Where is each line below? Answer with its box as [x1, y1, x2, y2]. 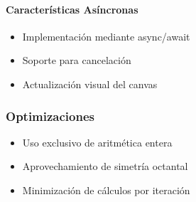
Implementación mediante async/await [22, 28, 190, 43]
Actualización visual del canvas [22, 76, 158, 91]
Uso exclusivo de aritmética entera [22, 134, 173, 149]
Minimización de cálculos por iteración [22, 182, 190, 197]
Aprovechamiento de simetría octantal [22, 159, 188, 174]
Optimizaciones [6, 107, 95, 124]
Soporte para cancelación [22, 53, 131, 68]
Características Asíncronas [6, 1, 138, 16]
